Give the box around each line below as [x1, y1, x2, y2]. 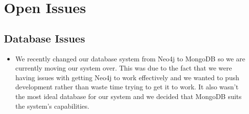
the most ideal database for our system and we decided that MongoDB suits [15, 91, 242, 101]
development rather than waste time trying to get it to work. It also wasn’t [15, 82, 239, 92]
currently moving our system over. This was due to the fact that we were [15, 63, 232, 73]
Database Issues [4, 30, 85, 45]
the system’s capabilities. [15, 100, 90, 111]
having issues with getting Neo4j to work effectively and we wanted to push [15, 72, 239, 82]
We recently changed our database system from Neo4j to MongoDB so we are [15, 53, 245, 63]
